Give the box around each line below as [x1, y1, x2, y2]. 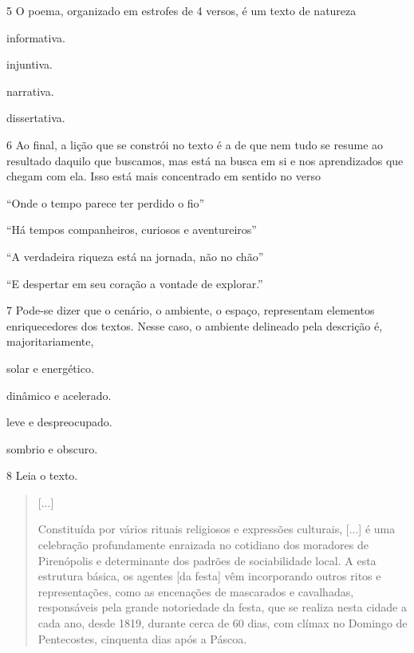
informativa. [6, 29, 65, 46]
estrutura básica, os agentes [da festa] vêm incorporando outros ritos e [37, 568, 381, 584]
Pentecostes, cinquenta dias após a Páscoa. [37, 630, 247, 647]
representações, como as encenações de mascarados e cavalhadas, [37, 583, 354, 600]
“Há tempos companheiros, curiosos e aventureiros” [6, 221, 257, 238]
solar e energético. [6, 359, 94, 376]
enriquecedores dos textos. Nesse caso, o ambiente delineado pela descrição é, [6, 317, 383, 334]
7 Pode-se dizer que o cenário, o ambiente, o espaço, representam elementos [6, 302, 375, 319]
